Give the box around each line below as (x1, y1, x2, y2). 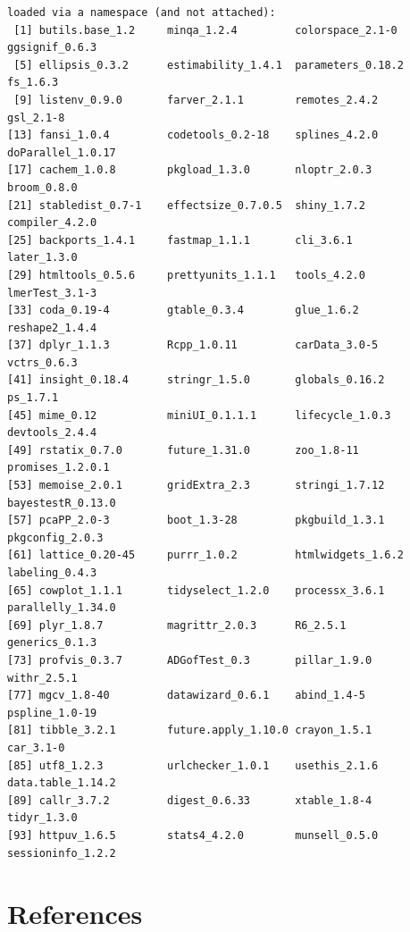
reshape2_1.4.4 (7, 321, 97, 334)
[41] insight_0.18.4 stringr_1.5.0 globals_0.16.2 (7, 374, 385, 387)
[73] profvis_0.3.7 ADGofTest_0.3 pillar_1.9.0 (7, 653, 372, 667)
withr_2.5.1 (7, 671, 78, 684)
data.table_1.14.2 (7, 777, 116, 790)
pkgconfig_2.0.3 (7, 531, 104, 544)
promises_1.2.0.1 (7, 461, 110, 474)
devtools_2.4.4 (7, 426, 97, 440)
